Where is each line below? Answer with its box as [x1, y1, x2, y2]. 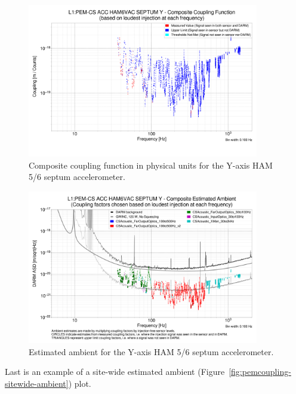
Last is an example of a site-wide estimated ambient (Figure [5, 365, 225, 378]
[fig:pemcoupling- [229, 365, 291, 378]
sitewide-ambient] [5, 377, 69, 389]
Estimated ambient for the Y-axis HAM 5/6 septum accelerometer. [29, 345, 274, 358]
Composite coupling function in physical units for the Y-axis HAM [29, 158, 273, 171]
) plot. [68, 377, 91, 389]
